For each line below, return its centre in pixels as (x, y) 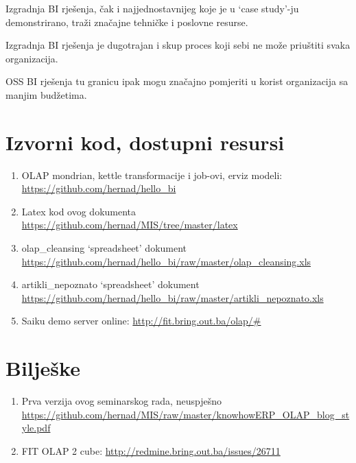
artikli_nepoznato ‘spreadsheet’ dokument (110, 284)
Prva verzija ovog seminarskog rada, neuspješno (121, 401)
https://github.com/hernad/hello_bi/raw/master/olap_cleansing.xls (166, 261)
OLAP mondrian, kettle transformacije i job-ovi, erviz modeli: (152, 175)
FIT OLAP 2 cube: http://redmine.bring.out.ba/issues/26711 (151, 450)
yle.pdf (36, 428)
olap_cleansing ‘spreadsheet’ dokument (104, 248)
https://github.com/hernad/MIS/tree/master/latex (130, 225)
